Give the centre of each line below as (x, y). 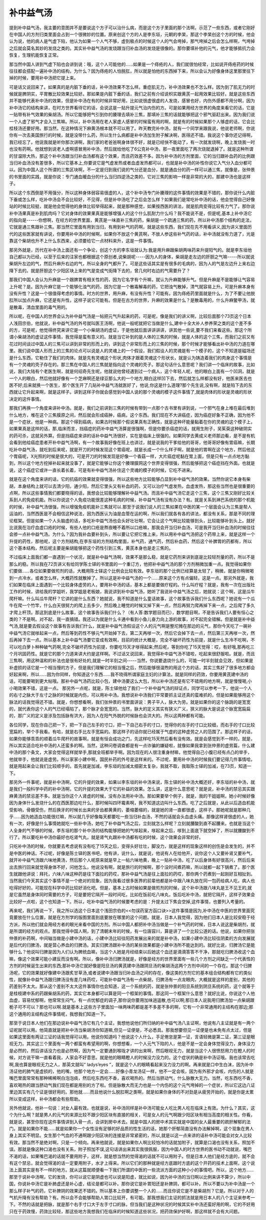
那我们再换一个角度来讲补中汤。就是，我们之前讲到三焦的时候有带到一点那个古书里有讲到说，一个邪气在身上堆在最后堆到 (132, 408)
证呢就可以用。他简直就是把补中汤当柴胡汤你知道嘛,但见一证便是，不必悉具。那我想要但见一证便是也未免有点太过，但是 (131, 1030)
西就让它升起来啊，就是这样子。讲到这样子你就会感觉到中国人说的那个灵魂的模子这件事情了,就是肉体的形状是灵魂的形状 (131, 392)
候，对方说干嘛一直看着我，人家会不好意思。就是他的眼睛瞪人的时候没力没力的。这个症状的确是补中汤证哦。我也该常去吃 (132, 1057)
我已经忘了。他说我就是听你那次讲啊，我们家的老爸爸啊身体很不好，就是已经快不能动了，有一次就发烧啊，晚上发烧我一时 (132, 142)
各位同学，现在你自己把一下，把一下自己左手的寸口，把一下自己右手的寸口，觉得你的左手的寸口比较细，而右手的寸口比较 (132, 725)
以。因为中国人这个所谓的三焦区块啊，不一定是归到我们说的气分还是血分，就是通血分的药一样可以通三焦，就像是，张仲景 (132, 169)
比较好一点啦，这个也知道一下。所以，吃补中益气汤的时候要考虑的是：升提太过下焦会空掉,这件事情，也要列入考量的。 (129, 901)
